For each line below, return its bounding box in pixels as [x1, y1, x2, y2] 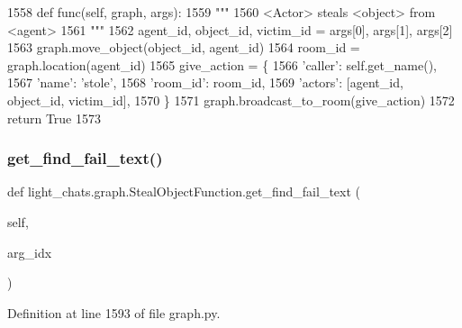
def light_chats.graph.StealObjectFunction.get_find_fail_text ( [7, 182, 361, 201]
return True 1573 [7, 108, 101, 127]
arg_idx [7, 242, 52, 261]
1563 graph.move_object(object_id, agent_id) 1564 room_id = [7, 38, 360, 57]
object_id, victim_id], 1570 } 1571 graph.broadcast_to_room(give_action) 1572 [7, 90, 455, 109]
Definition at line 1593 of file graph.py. [7, 303, 221, 322]
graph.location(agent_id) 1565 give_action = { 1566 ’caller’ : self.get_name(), [7, 55, 437, 74]
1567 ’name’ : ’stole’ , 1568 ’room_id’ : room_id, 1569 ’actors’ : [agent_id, [7, 73, 403, 92]
